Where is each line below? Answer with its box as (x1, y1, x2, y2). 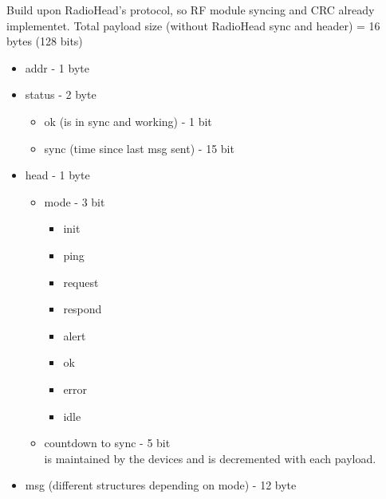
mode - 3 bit (44, 193, 105, 210)
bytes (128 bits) (6, 33, 83, 49)
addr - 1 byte (25, 59, 89, 76)
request (63, 273, 99, 290)
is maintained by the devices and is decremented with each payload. (44, 450, 376, 466)
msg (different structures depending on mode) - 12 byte (25, 477, 297, 493)
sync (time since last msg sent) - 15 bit (44, 139, 234, 156)
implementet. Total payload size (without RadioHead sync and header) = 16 (6, 17, 380, 33)
